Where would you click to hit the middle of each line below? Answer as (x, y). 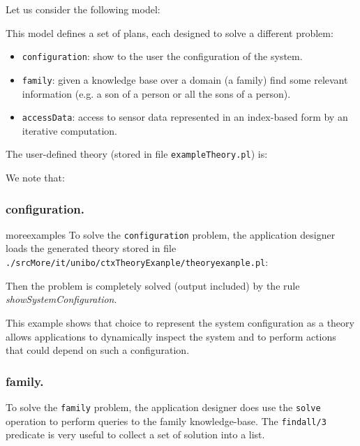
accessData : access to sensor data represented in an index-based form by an (185, 117)
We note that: (35, 177)
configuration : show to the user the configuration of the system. (162, 56)
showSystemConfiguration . (61, 299)
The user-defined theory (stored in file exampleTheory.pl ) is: (137, 154)
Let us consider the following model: (83, 9)
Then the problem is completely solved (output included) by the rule (153, 285)
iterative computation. (69, 130)
